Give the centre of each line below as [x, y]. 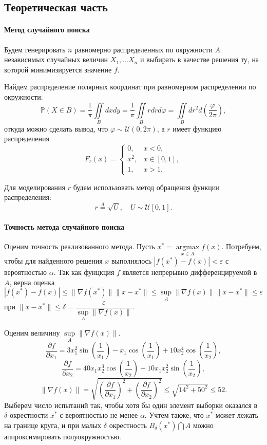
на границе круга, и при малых [53, 425]
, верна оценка [32, 282]
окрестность [128, 425]
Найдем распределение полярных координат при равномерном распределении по [130, 87]
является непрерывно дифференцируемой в [190, 272]
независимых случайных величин [56, 59]
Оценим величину [32, 332]
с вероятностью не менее [99, 415]
